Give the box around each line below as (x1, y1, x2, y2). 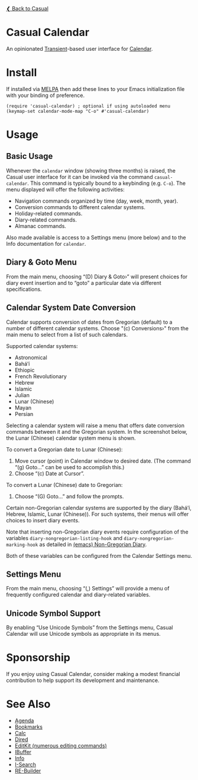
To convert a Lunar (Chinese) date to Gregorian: (6, 481, 123, 488)
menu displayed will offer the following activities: (6, 186, 125, 193)
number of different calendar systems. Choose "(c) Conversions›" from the (6, 324, 189, 331)
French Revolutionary (14, 372, 67, 380)
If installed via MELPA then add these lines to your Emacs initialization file (6, 85, 185, 92)
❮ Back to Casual (6, 5, 49, 12)
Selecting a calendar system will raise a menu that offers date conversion (6, 422, 185, 429)
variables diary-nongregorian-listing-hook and (6, 534, 123, 541)
